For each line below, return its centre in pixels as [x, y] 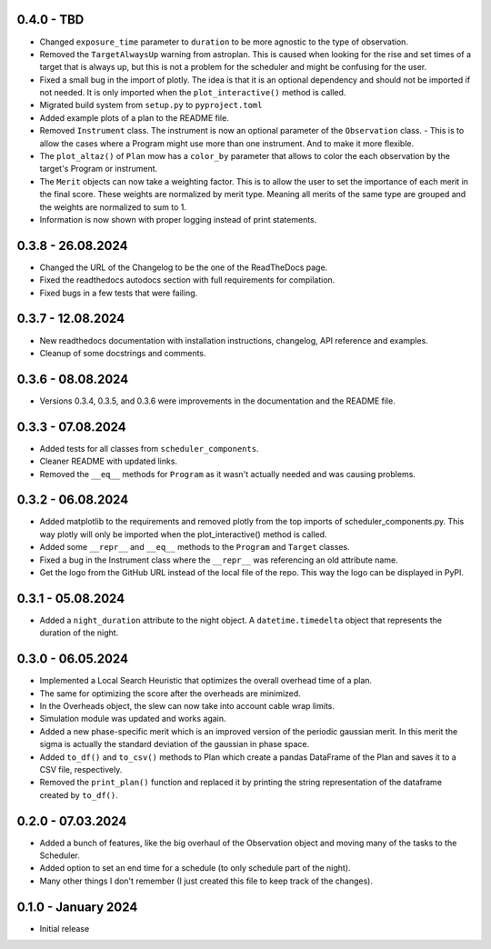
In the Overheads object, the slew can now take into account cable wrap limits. [187, 706]
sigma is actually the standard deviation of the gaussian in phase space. [175, 744]
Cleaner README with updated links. [108, 461]
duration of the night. [79, 633]
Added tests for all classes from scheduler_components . [149, 448]
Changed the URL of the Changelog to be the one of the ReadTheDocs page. [184, 267]
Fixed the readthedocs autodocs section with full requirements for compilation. [187, 280]
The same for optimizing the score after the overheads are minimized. [170, 693]
